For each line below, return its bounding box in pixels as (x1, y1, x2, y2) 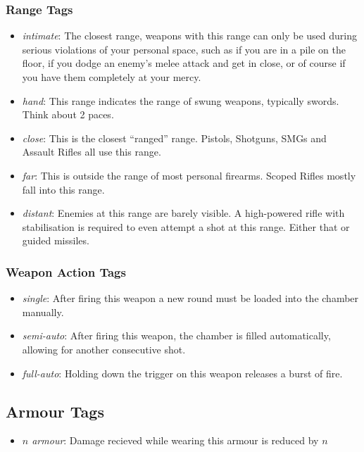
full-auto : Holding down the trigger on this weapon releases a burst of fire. (22, 365, 343, 380)
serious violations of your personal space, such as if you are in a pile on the (22, 42, 346, 56)
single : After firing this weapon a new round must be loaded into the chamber (22, 291, 359, 306)
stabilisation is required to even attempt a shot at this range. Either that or (22, 219, 350, 234)
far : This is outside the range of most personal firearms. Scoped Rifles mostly (22, 168, 356, 182)
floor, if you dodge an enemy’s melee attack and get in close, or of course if (22, 56, 346, 70)
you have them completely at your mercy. (22, 70, 201, 84)
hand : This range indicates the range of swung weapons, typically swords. (22, 93, 339, 108)
